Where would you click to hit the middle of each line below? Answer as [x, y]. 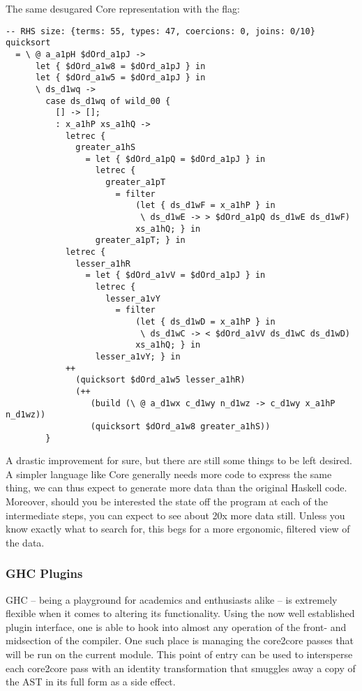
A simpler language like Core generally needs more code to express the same [169, 474]
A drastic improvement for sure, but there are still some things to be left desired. [179, 460]
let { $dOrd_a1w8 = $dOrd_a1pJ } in [120, 66]
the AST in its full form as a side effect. [91, 682]
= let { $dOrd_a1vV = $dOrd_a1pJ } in [175, 275]
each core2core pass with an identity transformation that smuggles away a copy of [181, 668]
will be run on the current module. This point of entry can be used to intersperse [179, 654]
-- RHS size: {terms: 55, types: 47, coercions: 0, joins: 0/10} [160, 31]
